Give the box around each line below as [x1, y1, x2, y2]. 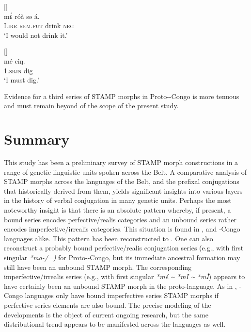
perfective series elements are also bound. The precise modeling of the [4, 299, 211, 310]
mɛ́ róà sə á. [4, 11, 40, 21]
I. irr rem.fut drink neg [4, 20, 74, 31]
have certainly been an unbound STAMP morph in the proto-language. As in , [4, 281, 237, 291]
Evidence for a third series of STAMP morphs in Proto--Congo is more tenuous [4, 91, 239, 101]
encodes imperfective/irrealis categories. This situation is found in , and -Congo [4, 224, 240, 234]
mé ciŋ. [4, 55, 25, 66]
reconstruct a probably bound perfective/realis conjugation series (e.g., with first [4, 243, 244, 253]
